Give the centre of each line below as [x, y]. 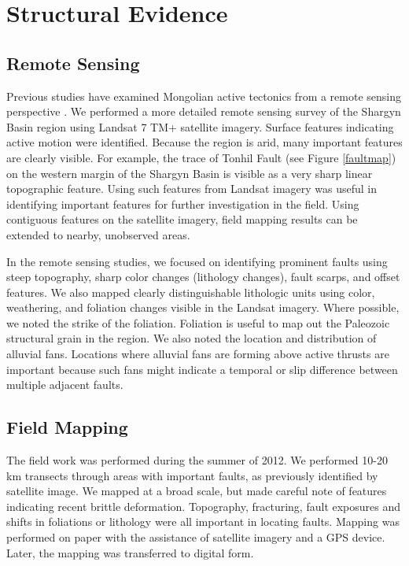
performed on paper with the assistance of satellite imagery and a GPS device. [196, 537]
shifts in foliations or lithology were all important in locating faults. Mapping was [203, 522]
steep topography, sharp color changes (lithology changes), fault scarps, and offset [203, 277]
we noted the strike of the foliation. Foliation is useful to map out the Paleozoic [198, 322]
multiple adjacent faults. [65, 385]
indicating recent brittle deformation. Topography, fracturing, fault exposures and [204, 506]
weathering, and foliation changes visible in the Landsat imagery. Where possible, [203, 307]
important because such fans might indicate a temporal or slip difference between [202, 369]
